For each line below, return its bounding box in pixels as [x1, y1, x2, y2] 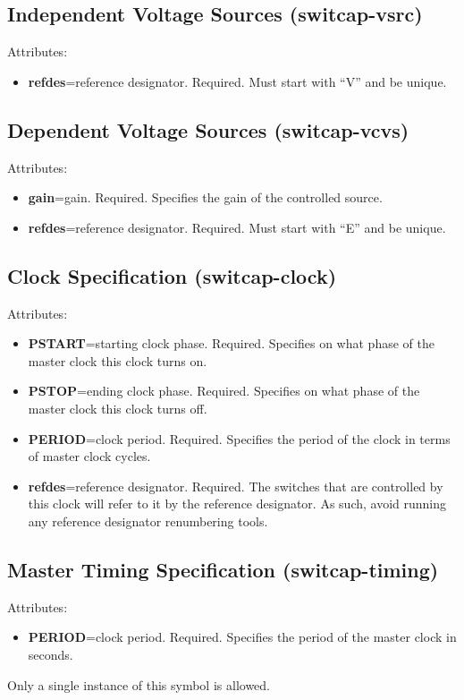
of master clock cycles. [28, 447, 151, 465]
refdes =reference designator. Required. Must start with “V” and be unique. [28, 72, 447, 90]
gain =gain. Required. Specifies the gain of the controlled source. [28, 188, 383, 207]
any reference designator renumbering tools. [28, 511, 268, 530]
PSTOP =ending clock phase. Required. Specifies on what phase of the [28, 381, 420, 400]
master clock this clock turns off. [28, 398, 207, 417]
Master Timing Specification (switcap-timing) [7, 555, 439, 583]
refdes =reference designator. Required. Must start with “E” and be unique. [28, 218, 446, 236]
